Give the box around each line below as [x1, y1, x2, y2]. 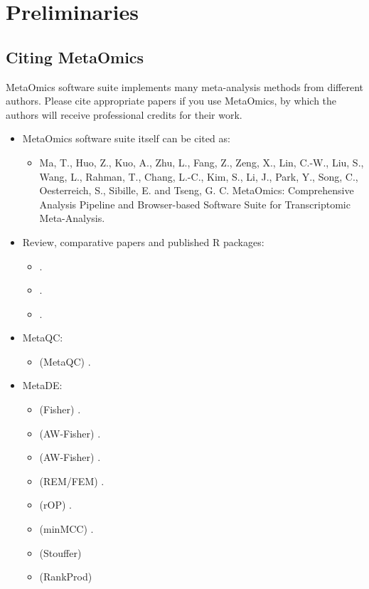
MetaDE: [22, 378, 63, 393]
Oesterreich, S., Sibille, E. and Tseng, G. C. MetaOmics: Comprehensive [39, 183, 354, 198]
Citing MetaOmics [6, 46, 144, 68]
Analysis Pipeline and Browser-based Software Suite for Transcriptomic [39, 196, 351, 211]
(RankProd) [39, 569, 92, 584]
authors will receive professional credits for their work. [6, 107, 242, 122]
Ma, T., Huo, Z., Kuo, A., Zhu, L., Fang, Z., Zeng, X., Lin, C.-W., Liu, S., [39, 154, 364, 169]
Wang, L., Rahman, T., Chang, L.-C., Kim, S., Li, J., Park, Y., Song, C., [39, 169, 358, 184]
